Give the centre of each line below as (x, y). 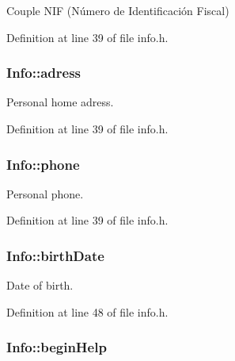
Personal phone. (45, 193)
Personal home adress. (60, 102)
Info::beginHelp (57, 347)
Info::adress (44, 73)
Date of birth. (40, 285)
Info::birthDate (55, 255)
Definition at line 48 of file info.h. (87, 311)
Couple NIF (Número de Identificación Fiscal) (118, 10)
